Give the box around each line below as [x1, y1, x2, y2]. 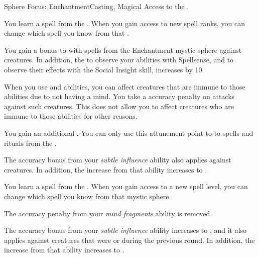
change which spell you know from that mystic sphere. [4, 191, 171, 201]
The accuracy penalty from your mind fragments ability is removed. [4, 208, 212, 218]
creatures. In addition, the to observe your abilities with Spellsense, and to [4, 54, 234, 65]
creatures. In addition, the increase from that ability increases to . [4, 164, 207, 175]
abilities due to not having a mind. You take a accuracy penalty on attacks [4, 91, 235, 102]
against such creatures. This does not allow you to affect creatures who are [4, 101, 234, 111]
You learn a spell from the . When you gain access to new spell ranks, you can [4, 18, 245, 28]
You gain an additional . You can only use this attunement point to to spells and [4, 127, 253, 138]
